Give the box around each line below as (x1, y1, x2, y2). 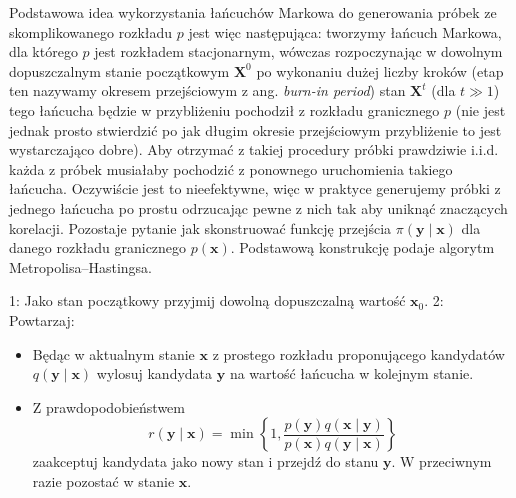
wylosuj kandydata (96, 363, 213, 384)
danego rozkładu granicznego (9, 237, 187, 258)
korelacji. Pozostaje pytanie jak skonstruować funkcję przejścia (9, 217, 392, 238)
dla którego (9, 41, 78, 62)
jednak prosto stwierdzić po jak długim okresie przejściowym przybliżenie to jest (9, 119, 502, 140)
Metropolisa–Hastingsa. (9, 256, 153, 277)
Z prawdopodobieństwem (32, 396, 185, 417)
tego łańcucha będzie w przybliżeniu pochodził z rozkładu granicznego (9, 99, 440, 120)
